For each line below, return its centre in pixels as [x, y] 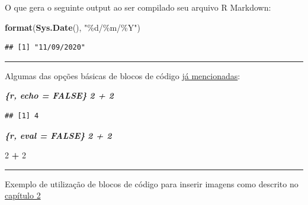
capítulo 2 [23, 195]
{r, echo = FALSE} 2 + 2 [59, 95]
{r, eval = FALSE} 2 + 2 [58, 135]
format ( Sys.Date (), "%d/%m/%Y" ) [73, 27]
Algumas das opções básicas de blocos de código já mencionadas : [123, 75]
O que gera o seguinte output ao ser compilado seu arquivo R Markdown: [138, 7]
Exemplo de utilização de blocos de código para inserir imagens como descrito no [152, 183]
